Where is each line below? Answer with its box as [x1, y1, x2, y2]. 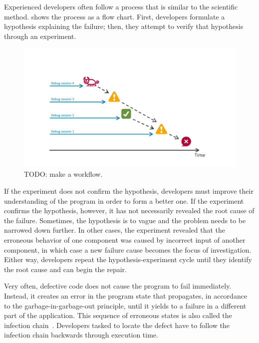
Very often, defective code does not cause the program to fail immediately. [4, 281, 232, 291]
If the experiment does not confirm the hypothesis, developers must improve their [4, 186, 254, 196]
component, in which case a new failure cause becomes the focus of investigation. [4, 244, 252, 255]
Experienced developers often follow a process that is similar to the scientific [4, 1, 238, 11]
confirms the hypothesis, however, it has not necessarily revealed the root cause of [4, 205, 255, 216]
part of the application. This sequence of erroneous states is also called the [4, 310, 232, 321]
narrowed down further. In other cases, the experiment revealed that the [4, 225, 225, 235]
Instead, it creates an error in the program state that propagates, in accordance [4, 291, 248, 301]
